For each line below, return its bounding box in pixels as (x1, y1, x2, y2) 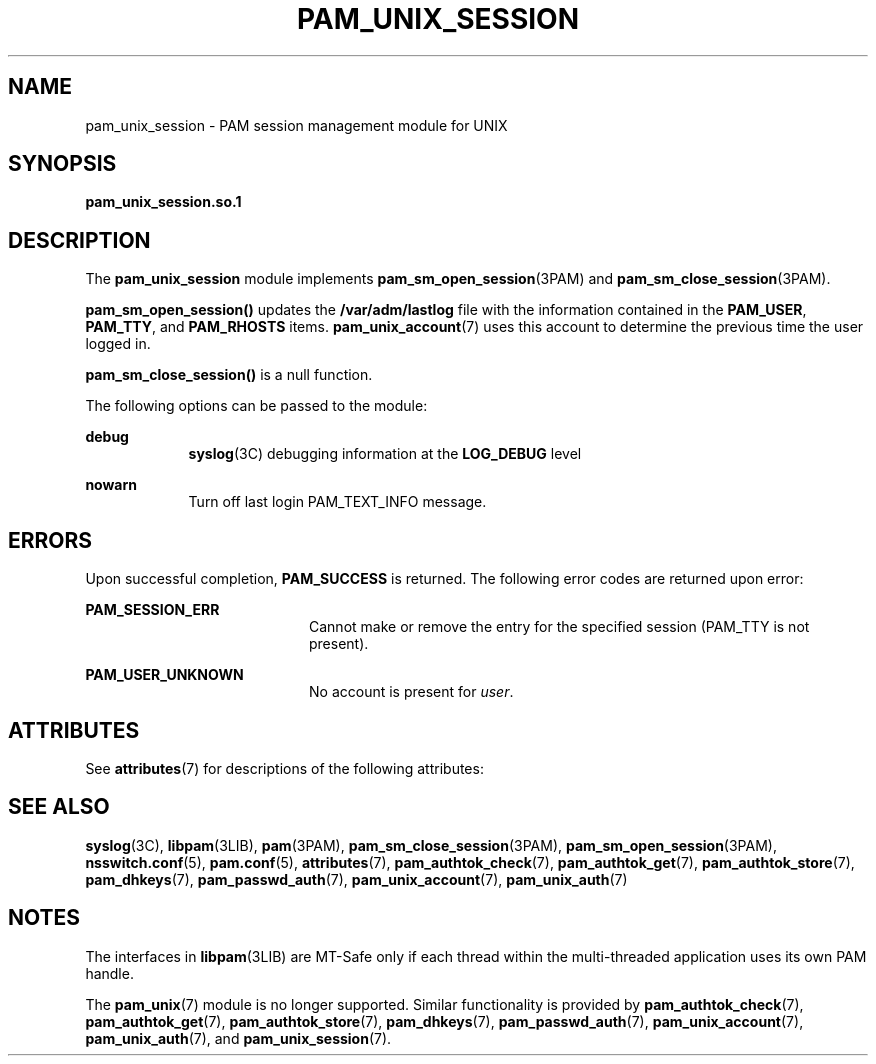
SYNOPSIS (8, 151, 117, 177)
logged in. (85, 335, 151, 353)
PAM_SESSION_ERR (85, 601, 220, 619)
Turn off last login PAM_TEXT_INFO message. (188, 493, 487, 511)
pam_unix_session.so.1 (85, 193, 242, 211)
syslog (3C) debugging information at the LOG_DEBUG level (188, 445, 582, 463)
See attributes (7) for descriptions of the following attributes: (85, 759, 484, 777)
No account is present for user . (309, 683, 514, 701)
